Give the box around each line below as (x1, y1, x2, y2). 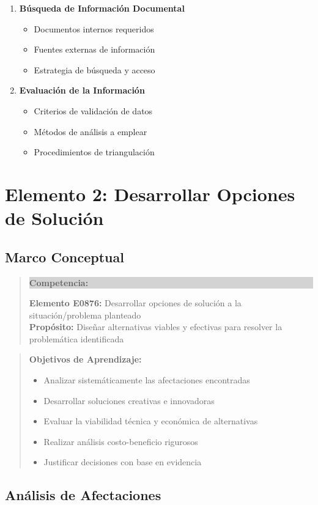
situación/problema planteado (29, 308, 141, 321)
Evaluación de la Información (19, 84, 145, 97)
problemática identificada (29, 332, 124, 345)
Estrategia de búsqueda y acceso (34, 63, 155, 76)
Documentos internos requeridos (34, 22, 154, 35)
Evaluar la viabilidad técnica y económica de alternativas (43, 415, 258, 427)
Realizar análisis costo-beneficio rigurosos (43, 435, 198, 448)
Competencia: (29, 276, 89, 289)
